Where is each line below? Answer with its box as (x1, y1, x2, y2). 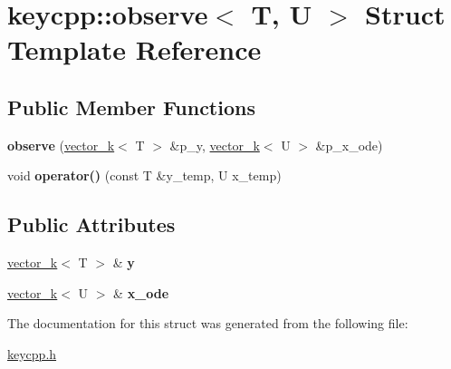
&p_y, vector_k (169, 135, 260, 154)
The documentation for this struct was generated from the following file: (7, 314, 408, 333)
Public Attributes (7, 210, 176, 238)
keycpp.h (7, 344, 57, 363)
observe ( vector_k (7, 135, 115, 154)
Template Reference (7, 31, 262, 68)
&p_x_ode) (315, 135, 383, 154)
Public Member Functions (7, 92, 255, 121)
